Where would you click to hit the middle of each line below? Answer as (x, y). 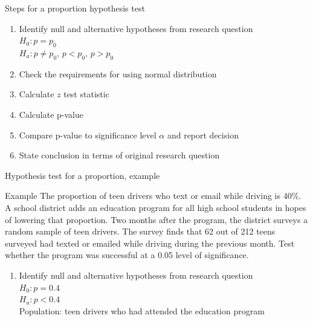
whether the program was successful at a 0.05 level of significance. (127, 255)
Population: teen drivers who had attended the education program (142, 310)
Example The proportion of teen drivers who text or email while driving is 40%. (153, 196)
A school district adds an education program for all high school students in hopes (156, 207)
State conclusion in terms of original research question (119, 155)
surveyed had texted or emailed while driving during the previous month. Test (150, 243)
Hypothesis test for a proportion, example (82, 175)
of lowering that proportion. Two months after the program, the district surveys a (156, 219)
